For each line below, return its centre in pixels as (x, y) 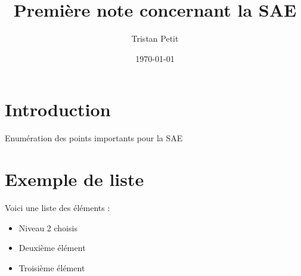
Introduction (58, 109)
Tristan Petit (155, 38)
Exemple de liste (75, 179)
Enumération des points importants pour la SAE (94, 138)
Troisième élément (52, 267)
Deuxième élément (52, 248)
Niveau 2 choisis (48, 227)
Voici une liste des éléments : (58, 207)
